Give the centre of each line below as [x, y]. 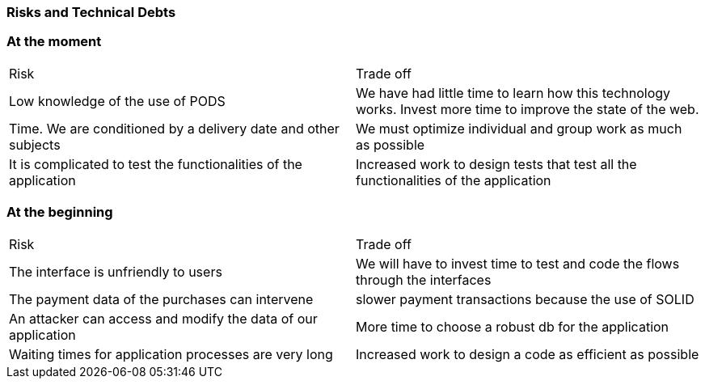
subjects [35, 144]
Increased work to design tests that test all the [496, 164]
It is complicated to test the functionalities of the [156, 164]
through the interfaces [424, 279]
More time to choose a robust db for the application [513, 326]
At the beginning [60, 212]
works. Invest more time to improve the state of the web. [528, 109]
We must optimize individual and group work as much [519, 128]
